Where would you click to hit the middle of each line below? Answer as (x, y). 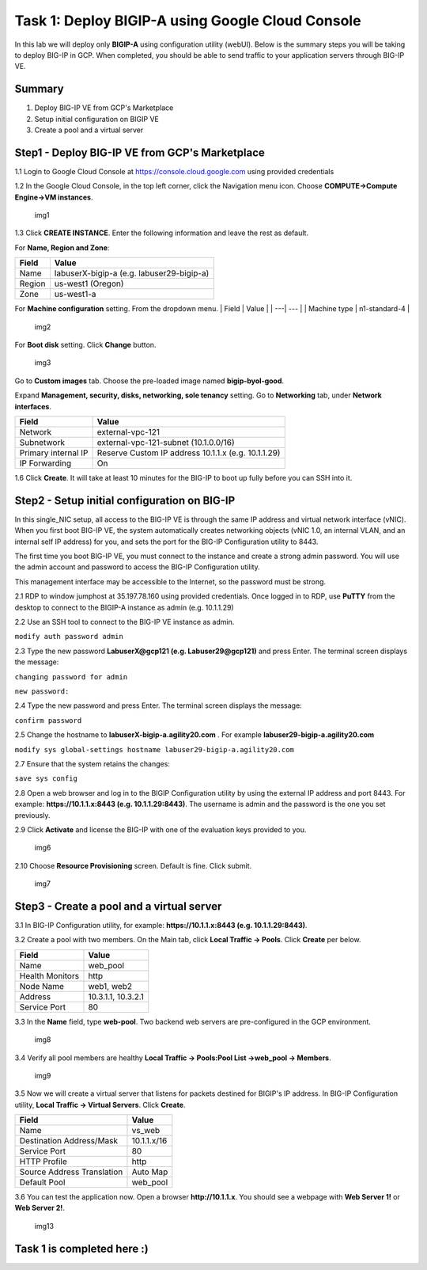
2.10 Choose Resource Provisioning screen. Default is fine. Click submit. (133, 865)
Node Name (42, 986)
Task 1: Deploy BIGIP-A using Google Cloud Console (188, 21)
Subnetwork (42, 442)
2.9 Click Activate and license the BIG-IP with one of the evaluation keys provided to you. (161, 829)
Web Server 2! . (40, 1208)
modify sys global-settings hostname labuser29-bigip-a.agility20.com (154, 749)
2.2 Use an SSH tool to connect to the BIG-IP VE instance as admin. (125, 622)
